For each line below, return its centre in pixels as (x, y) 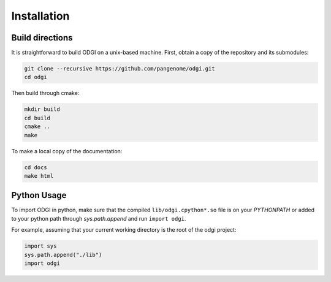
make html (39, 176)
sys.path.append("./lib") (63, 255)
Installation (40, 16)
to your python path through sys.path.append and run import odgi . (99, 218)
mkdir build (42, 109)
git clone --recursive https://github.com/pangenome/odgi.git (120, 69)
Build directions (42, 38)
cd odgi (36, 77)
